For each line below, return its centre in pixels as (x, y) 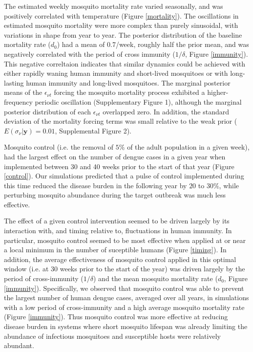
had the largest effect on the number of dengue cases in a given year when (115, 156)
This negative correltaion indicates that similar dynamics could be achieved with (125, 63)
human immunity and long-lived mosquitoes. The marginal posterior (128, 82)
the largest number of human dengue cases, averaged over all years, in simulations (126, 297)
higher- (218, 92)
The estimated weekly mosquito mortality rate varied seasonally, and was (114, 6)
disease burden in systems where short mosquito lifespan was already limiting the (126, 326)
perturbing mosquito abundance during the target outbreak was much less (115, 195)
